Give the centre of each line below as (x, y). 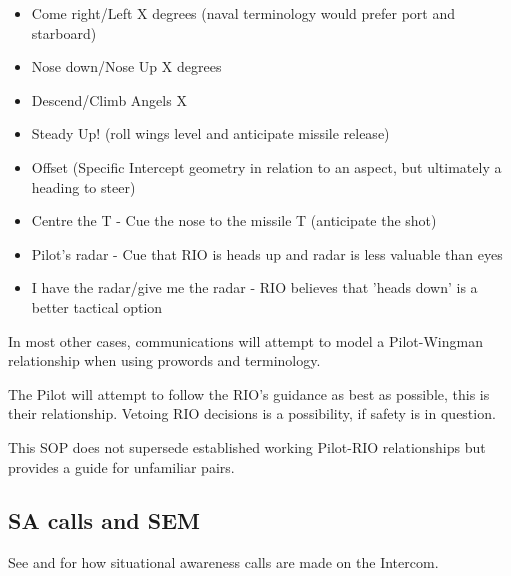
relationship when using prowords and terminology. (164, 360)
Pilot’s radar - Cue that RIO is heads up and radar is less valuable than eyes (267, 253)
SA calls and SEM (104, 520)
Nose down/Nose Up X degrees (126, 66)
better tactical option (97, 306)
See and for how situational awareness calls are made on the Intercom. (223, 562)
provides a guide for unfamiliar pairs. (121, 466)
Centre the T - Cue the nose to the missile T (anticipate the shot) (234, 220)
